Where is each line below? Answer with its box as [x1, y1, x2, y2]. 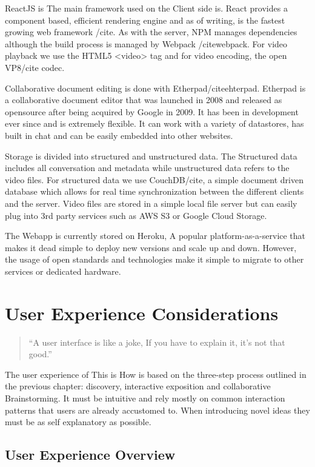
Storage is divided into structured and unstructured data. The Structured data [5, 149, 297, 162]
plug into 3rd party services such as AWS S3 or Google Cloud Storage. [5, 209, 267, 221]
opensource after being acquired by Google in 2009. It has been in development [5, 105, 299, 118]
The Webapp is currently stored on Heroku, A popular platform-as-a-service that [5, 229, 306, 242]
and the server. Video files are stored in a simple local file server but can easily [5, 197, 297, 209]
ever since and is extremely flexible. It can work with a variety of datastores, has [5, 117, 304, 130]
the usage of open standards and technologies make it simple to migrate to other [5, 253, 304, 266]
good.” [28, 348, 52, 360]
